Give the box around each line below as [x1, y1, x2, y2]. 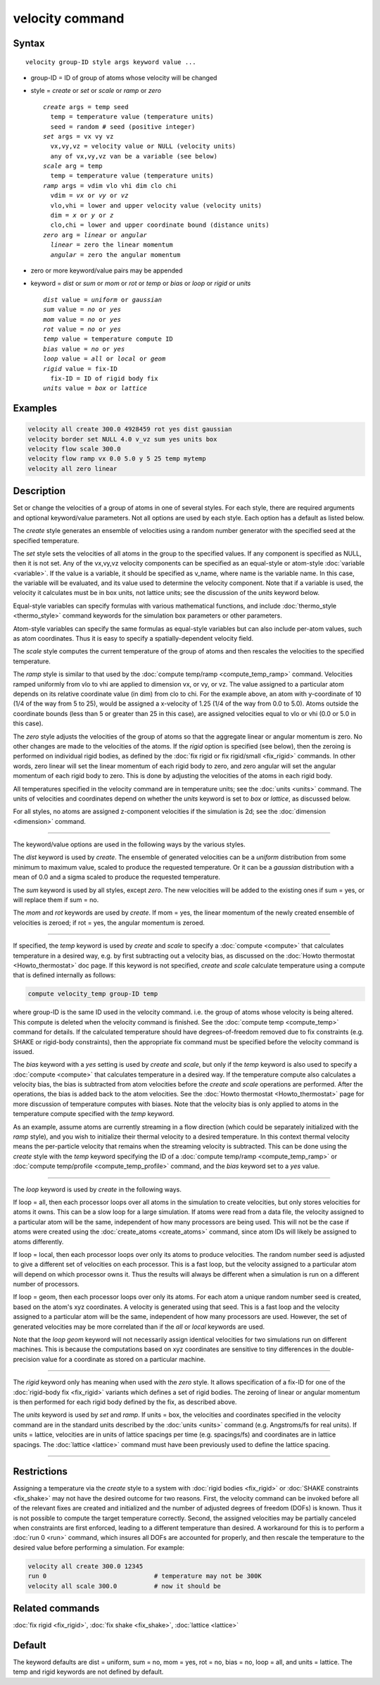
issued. [13, 1047, 34, 1056]
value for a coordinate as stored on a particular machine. [41, 1355, 206, 1363]
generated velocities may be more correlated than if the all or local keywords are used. [13, 1322, 265, 1331]
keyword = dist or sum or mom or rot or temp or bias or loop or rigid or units [30, 279, 251, 288]
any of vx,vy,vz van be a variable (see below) [50, 152, 218, 160]
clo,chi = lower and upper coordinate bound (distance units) [50, 221, 270, 229]
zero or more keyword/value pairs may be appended [30, 266, 183, 275]
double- [331, 1345, 355, 1353]
